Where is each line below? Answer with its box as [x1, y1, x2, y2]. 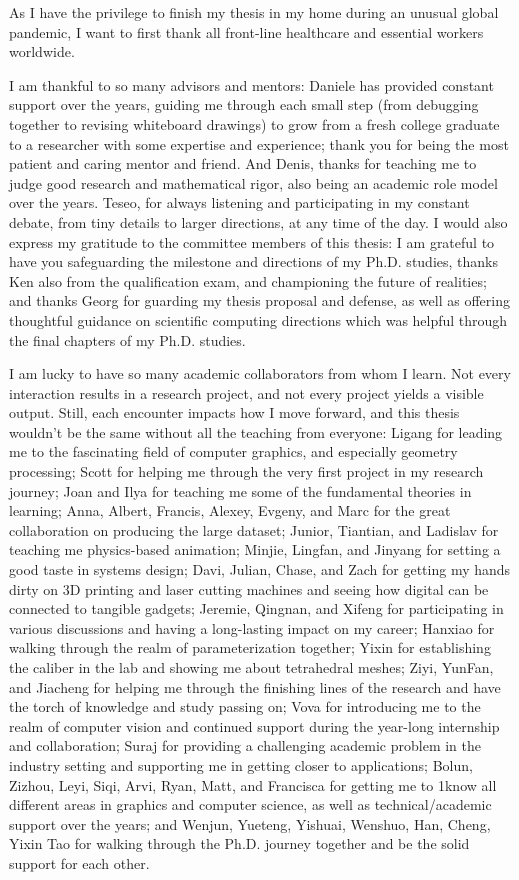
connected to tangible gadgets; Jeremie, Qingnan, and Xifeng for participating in [9, 598, 504, 619]
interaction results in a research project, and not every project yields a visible [9, 382, 484, 403]
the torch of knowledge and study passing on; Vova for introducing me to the [9, 696, 481, 717]
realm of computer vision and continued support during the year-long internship [9, 715, 500, 736]
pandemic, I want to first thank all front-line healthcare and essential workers [9, 21, 484, 42]
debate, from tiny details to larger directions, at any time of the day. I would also [9, 211, 508, 232]
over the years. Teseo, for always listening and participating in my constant [9, 192, 470, 213]
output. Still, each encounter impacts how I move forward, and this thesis [9, 402, 460, 423]
